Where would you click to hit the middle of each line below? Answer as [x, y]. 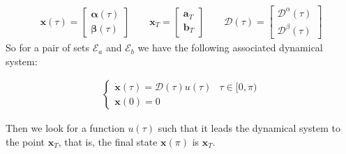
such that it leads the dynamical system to [249, 128]
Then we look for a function [65, 128]
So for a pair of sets [48, 48]
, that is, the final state [108, 141]
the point [25, 141]
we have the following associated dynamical [230, 48]
